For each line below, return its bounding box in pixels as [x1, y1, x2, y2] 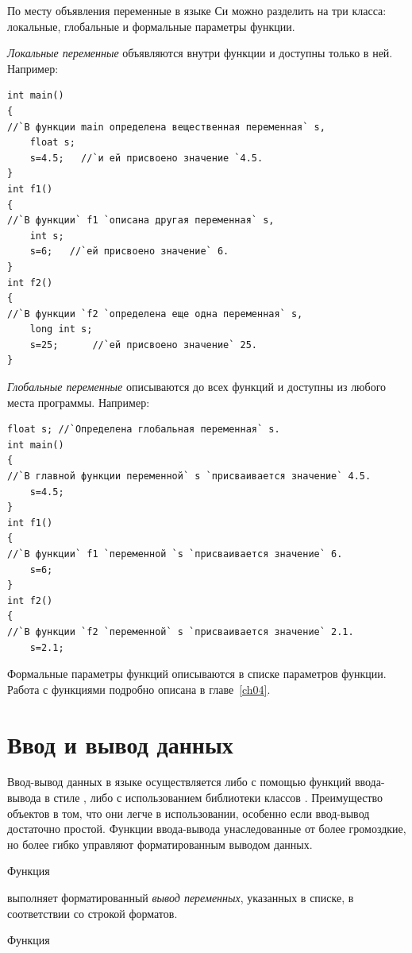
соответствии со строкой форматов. [7, 905, 178, 921]
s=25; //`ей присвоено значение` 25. [29, 339, 257, 351]
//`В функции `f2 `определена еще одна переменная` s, [7, 308, 303, 320]
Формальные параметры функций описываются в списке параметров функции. [7, 665, 387, 682]
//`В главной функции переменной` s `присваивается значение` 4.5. [7, 471, 372, 482]
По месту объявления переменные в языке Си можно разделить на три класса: [7, 2, 387, 18]
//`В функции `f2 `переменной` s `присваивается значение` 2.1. [7, 626, 354, 637]
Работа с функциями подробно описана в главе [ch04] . [7, 680, 271, 697]
